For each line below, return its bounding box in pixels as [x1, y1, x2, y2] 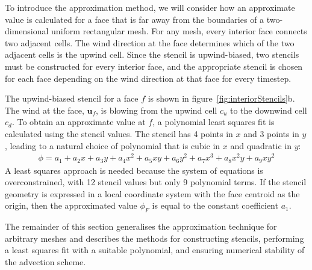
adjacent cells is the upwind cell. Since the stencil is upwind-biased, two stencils [5, 48, 299, 61]
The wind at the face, [5, 103, 84, 116]
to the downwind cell [230, 103, 307, 116]
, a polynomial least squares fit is [152, 115, 275, 128]
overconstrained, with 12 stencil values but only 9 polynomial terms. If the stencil [5, 176, 307, 188]
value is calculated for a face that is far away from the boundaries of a [5, 13, 264, 25]
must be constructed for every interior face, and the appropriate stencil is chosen [5, 60, 303, 72]
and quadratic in [230, 139, 292, 152]
